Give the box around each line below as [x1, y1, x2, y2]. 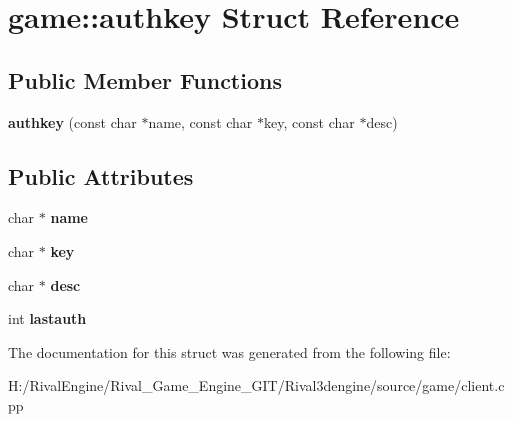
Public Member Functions [8, 64, 282, 95]
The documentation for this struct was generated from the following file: [8, 341, 451, 362]
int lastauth [8, 308, 87, 329]
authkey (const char [8, 111, 137, 132]
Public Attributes [8, 160, 194, 191]
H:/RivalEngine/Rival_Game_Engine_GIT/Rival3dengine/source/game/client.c [8, 375, 505, 396]
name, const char [148, 111, 253, 132]
